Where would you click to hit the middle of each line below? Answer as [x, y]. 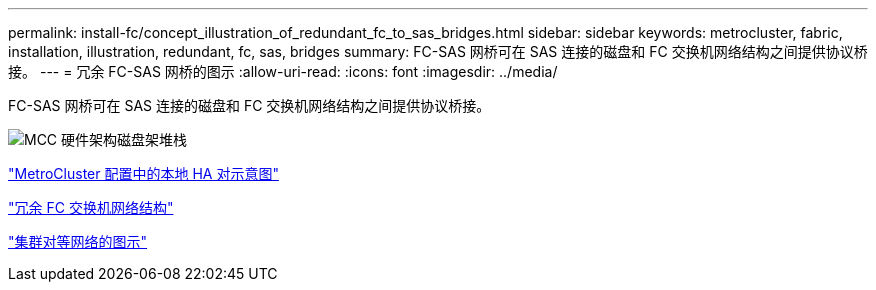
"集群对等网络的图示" [78, 241]
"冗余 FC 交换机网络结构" [91, 207]
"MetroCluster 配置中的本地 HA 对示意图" [143, 173]
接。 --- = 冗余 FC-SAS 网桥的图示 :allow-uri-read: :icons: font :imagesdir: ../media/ [283, 71]
